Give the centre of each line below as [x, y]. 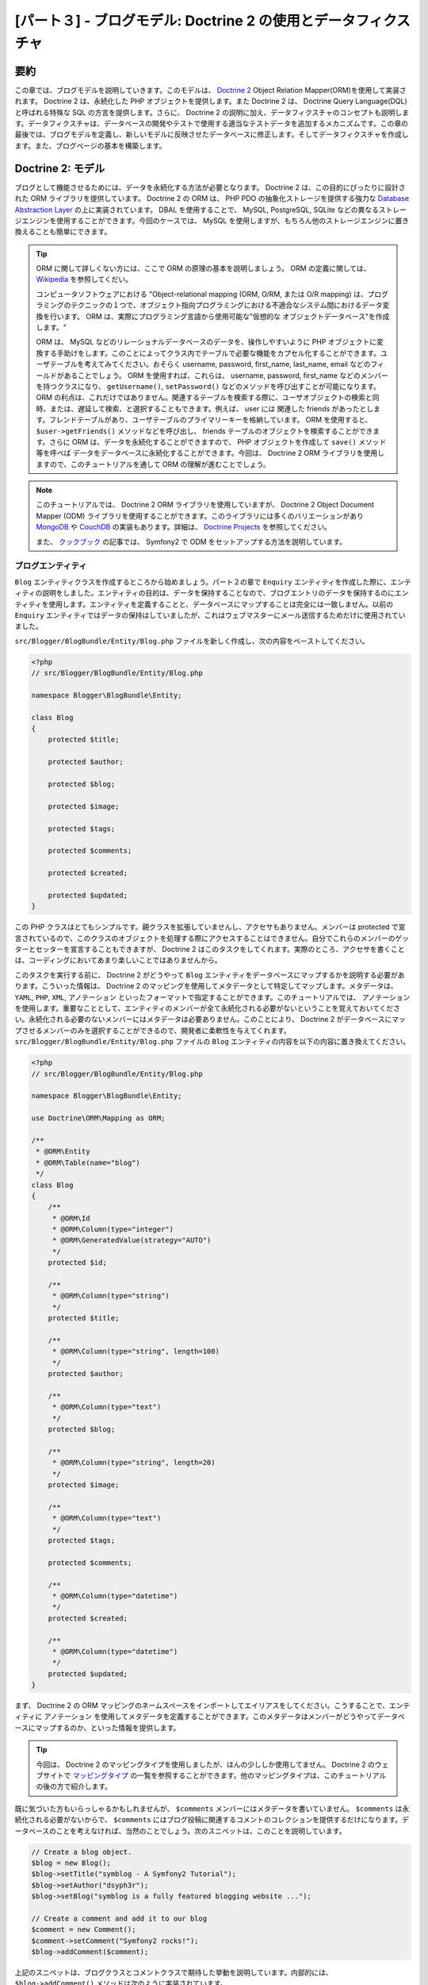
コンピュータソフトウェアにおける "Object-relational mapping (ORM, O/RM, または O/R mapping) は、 [202, 294]
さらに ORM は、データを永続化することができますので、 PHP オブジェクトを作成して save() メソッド [218, 441]
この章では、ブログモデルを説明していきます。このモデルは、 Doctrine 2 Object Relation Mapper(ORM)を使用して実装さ [211, 90]
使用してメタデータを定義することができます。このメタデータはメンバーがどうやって [239, 1717]
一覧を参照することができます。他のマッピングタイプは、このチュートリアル [262, 1775]
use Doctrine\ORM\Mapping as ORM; [98, 1118]
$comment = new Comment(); [84, 1930]
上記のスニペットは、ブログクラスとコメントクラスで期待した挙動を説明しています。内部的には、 [174, 1972]
